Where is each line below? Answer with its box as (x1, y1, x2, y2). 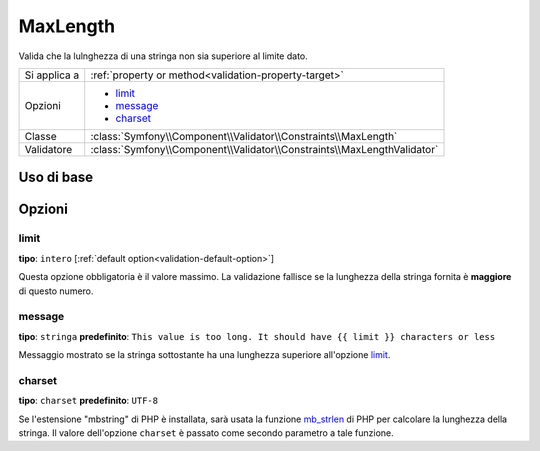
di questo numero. (18, 285, 94, 297)
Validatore (24, 142, 73, 156)
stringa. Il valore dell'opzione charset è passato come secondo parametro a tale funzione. (18, 426, 394, 439)
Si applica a (24, 68, 80, 82)
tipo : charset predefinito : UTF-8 (18, 395, 159, 407)
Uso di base (18, 169, 94, 186)
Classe (24, 129, 57, 143)
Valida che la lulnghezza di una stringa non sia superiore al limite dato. (18, 50, 309, 62)
